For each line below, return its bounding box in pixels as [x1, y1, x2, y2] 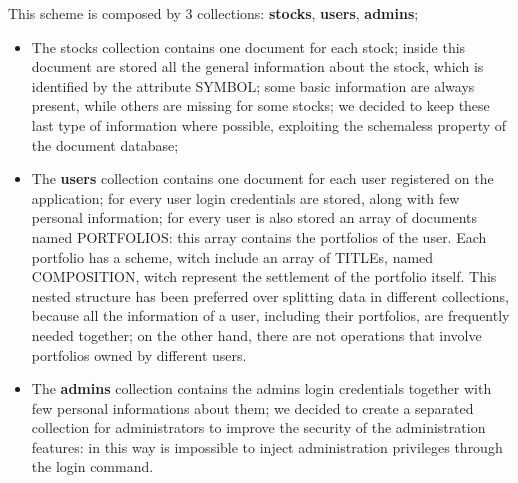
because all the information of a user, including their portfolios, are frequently [31, 305, 510, 326]
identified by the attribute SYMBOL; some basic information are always [31, 75, 475, 96]
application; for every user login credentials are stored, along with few [31, 187, 460, 208]
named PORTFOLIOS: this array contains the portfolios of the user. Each [31, 226, 487, 247]
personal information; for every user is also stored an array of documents [31, 207, 478, 228]
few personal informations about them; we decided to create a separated [31, 397, 474, 418]
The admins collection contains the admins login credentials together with [31, 378, 492, 399]
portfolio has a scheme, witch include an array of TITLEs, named [31, 246, 434, 267]
